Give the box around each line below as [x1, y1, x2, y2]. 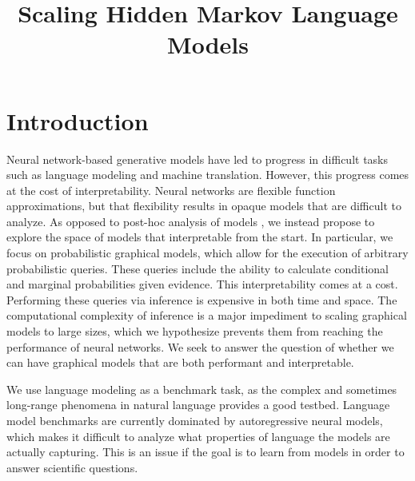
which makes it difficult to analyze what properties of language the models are [6, 427, 390, 444]
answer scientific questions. [6, 459, 138, 475]
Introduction [6, 104, 149, 137]
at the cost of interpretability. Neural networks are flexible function [6, 181, 336, 198]
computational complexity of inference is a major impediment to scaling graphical [6, 307, 407, 324]
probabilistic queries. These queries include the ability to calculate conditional [6, 260, 389, 276]
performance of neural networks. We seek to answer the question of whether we [6, 338, 394, 355]
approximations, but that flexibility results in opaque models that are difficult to [6, 197, 401, 214]
